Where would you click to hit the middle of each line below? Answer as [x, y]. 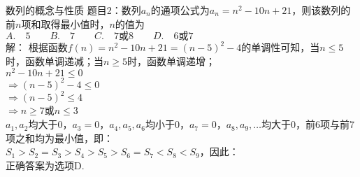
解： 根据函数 [37, 47]
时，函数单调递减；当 [55, 61]
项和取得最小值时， [65, 23]
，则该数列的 [321, 10]
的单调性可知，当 [281, 47]
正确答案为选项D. [45, 165]
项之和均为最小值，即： [59, 137]
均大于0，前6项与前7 [308, 124]
